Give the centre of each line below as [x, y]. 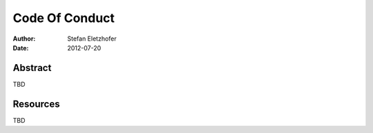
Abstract [32, 68]
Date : [21, 48]
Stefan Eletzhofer [92, 39]
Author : [24, 39]
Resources [36, 104]
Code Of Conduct [64, 18]
